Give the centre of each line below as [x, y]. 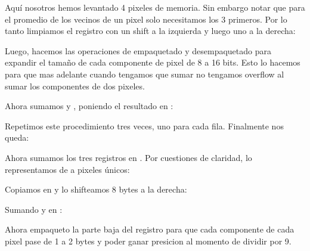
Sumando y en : [34, 209]
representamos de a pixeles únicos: [67, 169]
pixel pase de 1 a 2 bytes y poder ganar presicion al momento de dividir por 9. [148, 241]
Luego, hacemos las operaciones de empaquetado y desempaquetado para [138, 50]
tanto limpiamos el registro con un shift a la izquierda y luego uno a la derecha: [150, 31]
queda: [17, 137]
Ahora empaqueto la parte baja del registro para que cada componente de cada [150, 229]
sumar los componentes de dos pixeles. [75, 86]
